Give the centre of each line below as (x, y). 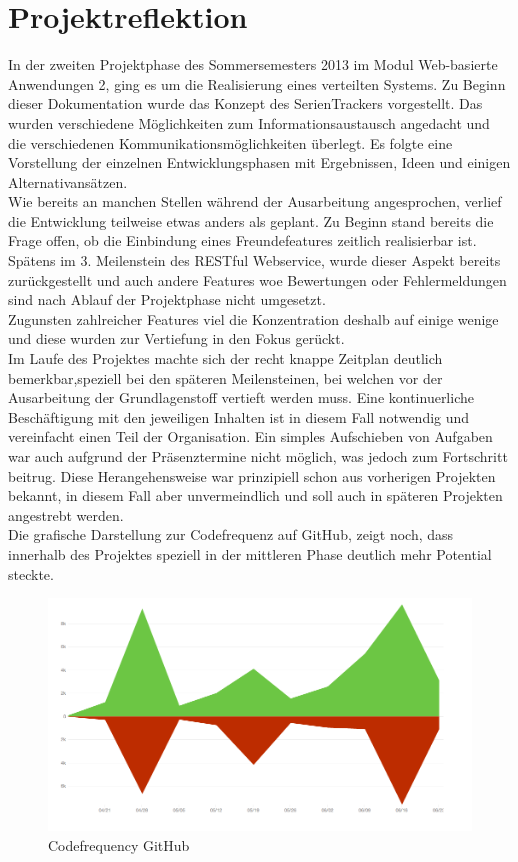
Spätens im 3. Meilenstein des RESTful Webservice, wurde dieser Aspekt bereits (254, 260)
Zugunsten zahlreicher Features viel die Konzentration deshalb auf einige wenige (253, 318)
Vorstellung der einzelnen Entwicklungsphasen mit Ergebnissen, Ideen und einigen (259, 162)
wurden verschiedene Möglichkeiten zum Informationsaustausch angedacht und (249, 122)
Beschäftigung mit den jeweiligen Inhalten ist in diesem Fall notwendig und (239, 416)
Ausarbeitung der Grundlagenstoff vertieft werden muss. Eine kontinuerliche (241, 397)
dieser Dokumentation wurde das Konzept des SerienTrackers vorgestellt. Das (245, 103)
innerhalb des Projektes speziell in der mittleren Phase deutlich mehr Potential (250, 553)
